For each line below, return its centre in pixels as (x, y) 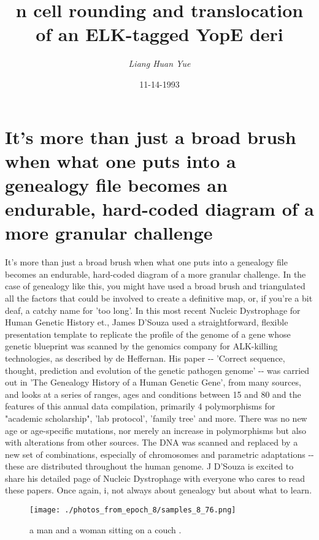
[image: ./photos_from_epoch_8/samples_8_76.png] (133, 510)
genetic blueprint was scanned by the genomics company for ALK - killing (141, 346)
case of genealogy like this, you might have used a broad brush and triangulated (155, 286)
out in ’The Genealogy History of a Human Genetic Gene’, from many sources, (153, 382)
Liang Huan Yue (159, 63)
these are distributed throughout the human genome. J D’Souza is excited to (149, 466)
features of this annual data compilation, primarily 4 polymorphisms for (140, 406)
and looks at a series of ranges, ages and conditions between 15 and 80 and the (153, 394)
